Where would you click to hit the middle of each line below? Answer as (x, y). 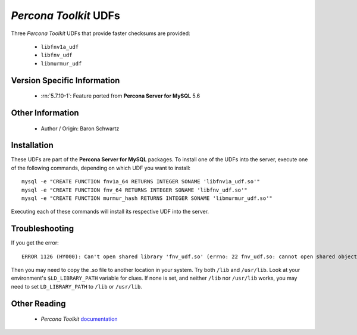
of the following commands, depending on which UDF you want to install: (101, 168)
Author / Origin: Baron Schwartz (80, 129)
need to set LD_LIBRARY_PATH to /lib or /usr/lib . (76, 286)
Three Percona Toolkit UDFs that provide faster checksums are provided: (101, 33)
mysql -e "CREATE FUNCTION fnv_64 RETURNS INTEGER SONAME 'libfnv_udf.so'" (134, 190)
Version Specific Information (65, 80)
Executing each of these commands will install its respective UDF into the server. (110, 212)
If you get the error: (35, 243)
